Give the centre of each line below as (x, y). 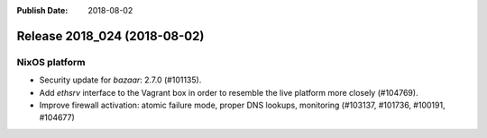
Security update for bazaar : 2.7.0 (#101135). (120, 80)
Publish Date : (42, 10)
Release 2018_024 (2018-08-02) (110, 36)
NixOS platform (51, 62)
